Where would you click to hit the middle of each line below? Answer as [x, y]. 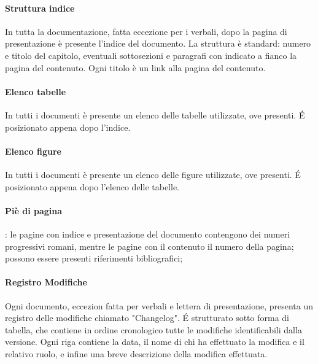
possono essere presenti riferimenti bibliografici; [94, 258]
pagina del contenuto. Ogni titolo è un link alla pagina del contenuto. [135, 67]
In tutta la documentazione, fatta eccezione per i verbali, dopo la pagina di [146, 31]
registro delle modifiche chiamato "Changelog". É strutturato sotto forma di [147, 318]
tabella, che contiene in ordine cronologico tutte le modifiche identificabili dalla [153, 329]
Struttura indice [40, 8]
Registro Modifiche [46, 282]
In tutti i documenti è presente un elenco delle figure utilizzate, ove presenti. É [153, 174]
